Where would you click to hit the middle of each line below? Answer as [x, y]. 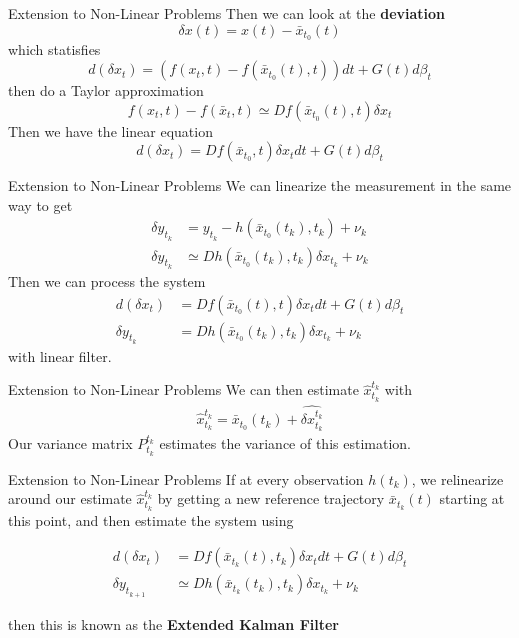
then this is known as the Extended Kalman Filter [173, 623]
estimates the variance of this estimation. [285, 442]
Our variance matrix [70, 442]
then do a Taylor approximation [106, 90]
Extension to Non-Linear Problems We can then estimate [183, 389]
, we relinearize [457, 478]
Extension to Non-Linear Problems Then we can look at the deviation [227, 13]
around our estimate [70, 498]
